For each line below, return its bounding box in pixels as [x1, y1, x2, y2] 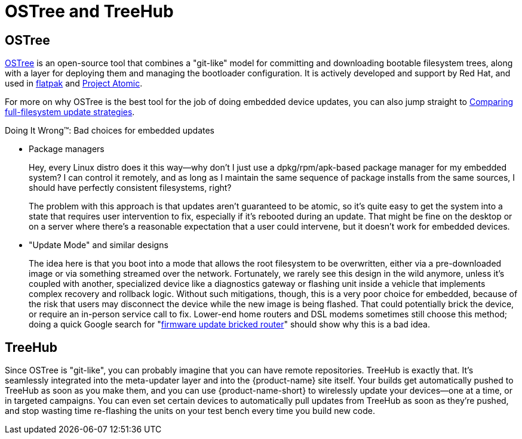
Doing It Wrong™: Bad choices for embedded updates [5, 125, 215, 136]
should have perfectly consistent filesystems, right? [29, 183, 232, 193]
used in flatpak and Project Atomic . [5, 78, 143, 89]
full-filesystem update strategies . [5, 107, 135, 118]
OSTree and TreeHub [5, 1, 174, 21]
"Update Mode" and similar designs [29, 240, 168, 251]
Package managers [29, 144, 105, 154]
